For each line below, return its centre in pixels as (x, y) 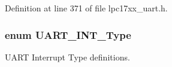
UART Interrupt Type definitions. (67, 57)
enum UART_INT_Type (68, 34)
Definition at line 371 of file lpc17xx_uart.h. (86, 8)
